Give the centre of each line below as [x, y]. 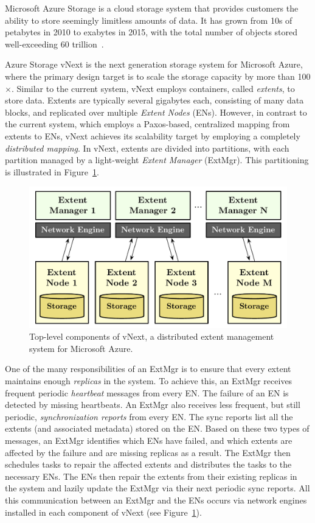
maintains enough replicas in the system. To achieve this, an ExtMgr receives [149, 380]
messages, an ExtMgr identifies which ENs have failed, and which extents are [149, 440]
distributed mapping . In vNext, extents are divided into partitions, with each [147, 148]
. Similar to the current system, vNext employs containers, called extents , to [153, 88]
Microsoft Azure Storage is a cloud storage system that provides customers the [152, 8]
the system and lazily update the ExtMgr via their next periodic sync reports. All [157, 488]
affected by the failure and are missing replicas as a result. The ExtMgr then [148, 452]
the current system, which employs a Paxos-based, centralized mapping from [147, 124]
